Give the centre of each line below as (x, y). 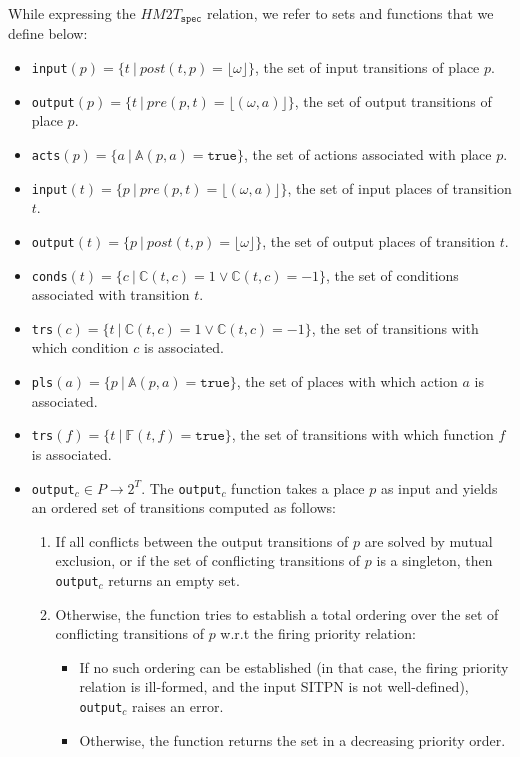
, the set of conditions (392, 274)
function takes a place (298, 487)
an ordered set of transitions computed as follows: (184, 507)
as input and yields (439, 487)
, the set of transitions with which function (362, 434)
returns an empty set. (174, 579)
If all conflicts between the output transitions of (202, 540)
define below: (48, 33)
